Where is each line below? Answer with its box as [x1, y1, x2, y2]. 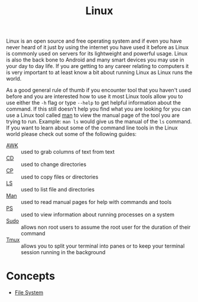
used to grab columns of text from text [21, 148, 115, 155]
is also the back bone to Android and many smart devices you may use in [6, 56, 184, 63]
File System [14, 289, 44, 296]
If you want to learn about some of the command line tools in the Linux [6, 124, 178, 131]
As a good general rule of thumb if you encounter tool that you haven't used [6, 87, 191, 94]
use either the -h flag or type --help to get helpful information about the [6, 99, 181, 106]
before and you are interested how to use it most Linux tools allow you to [6, 93, 183, 100]
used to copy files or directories [21, 173, 99, 181]
